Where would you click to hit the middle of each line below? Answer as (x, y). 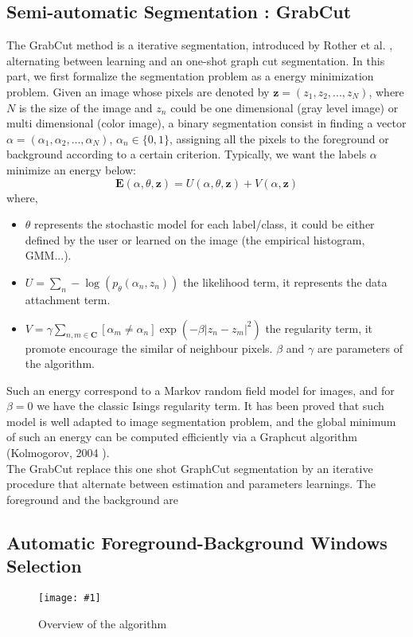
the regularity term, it (319, 328)
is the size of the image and (86, 107)
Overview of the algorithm (103, 623)
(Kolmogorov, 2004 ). (58, 453)
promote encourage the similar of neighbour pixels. (149, 348)
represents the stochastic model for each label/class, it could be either (205, 224)
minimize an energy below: (71, 169)
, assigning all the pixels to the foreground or (279, 138)
